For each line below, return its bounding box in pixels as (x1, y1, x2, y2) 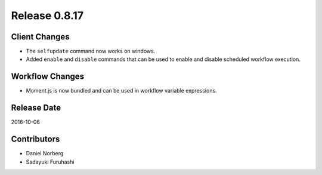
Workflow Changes (11, 72, 85, 82)
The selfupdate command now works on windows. (26, 48, 156, 55)
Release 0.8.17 (11, 9, 83, 22)
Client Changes (11, 32, 70, 42)
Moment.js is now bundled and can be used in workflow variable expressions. (26, 87, 217, 94)
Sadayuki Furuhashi (26, 158, 75, 165)
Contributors (11, 134, 60, 145)
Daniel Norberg (26, 150, 64, 157)
